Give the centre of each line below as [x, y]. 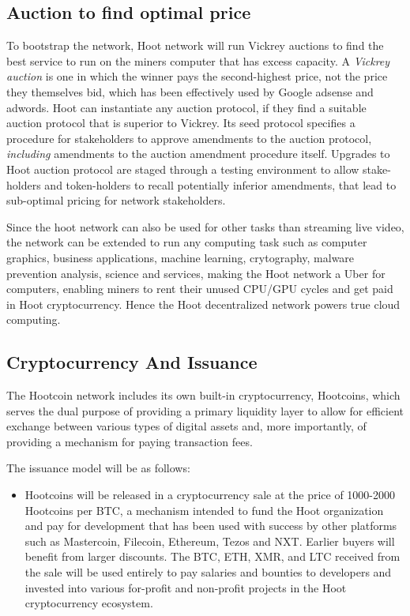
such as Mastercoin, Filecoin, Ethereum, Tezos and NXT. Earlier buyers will [210, 541]
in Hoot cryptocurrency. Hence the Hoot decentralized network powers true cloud [203, 304]
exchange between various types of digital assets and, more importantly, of [186, 426]
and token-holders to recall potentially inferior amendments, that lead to [220, 184]
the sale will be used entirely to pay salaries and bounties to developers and [208, 572]
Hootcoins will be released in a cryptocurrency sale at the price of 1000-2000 [210, 495]
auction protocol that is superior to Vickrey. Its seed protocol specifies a [181, 123]
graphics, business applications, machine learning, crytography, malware [181, 257]
